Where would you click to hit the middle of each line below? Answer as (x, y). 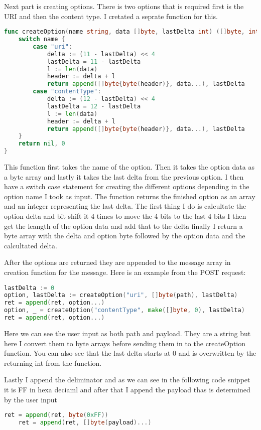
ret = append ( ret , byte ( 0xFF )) (56, 415)
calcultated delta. (31, 245)
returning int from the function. (53, 363)
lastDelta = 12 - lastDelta (94, 106)
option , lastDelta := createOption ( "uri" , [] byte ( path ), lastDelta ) (121, 295)
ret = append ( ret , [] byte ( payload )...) (85, 422)
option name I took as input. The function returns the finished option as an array (130, 196)
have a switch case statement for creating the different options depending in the (127, 186)
